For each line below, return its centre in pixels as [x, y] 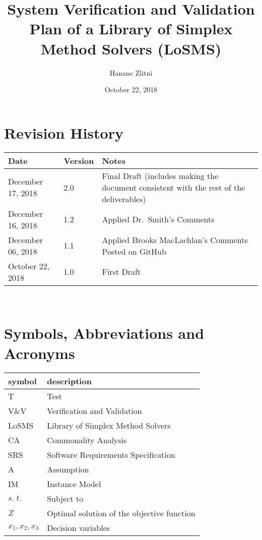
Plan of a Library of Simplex [131, 28]
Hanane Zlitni [131, 72]
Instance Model [74, 484]
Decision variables [79, 527]
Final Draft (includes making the [160, 175]
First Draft [121, 272]
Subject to [65, 498]
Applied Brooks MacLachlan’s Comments [175, 239]
